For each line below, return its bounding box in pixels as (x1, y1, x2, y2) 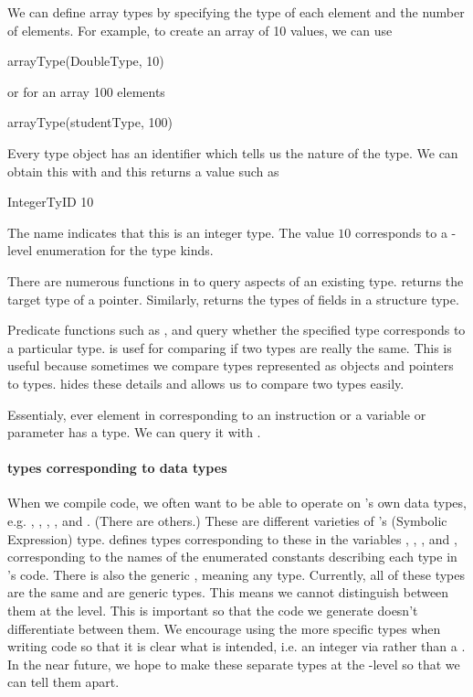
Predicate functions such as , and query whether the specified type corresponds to (7, 320, 466, 339)
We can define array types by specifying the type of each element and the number (7, 3, 465, 21)
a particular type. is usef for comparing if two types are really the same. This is (7, 338, 452, 357)
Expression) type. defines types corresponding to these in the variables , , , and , (7, 529, 457, 548)
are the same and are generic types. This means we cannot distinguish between (7, 583, 449, 602)
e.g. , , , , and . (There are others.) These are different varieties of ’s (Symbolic (7, 511, 447, 531)
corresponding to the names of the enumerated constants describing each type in (7, 547, 457, 566)
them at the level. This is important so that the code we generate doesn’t (7, 601, 418, 620)
